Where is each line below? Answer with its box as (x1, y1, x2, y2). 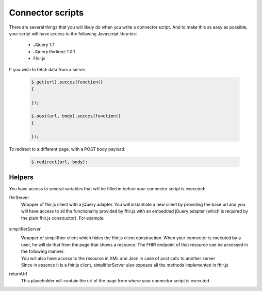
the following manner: (21, 248, 65, 254)
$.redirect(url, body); (31, 159, 88, 165)
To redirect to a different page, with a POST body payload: (9, 146, 126, 152)
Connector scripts (9, 7, 84, 18)
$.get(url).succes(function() (31, 79, 103, 85)
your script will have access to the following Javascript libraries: (9, 31, 137, 36)
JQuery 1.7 (33, 42, 55, 48)
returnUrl (9, 271, 28, 277)
